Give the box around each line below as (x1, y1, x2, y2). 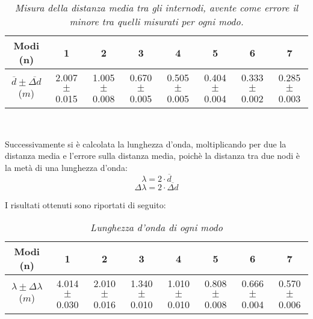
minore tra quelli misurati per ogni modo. (69, 14, 244, 28)
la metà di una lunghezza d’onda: (5, 161, 128, 173)
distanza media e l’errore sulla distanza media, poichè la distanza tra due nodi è (5, 149, 300, 162)
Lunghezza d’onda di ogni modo (90, 220, 223, 235)
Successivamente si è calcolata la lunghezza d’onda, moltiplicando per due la (5, 137, 287, 150)
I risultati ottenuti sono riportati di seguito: (5, 198, 166, 211)
